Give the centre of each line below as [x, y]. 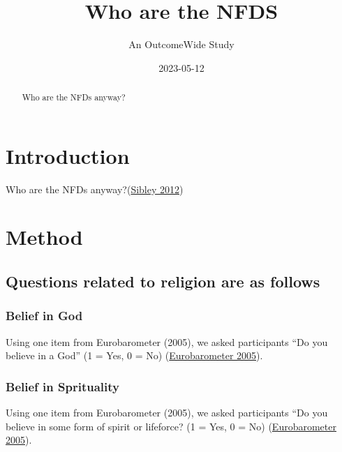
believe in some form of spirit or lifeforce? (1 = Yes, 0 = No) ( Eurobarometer [171, 426]
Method [44, 237]
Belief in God [44, 316]
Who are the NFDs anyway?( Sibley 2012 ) [95, 189]
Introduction [68, 155]
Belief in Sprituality [62, 386]
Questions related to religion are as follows [163, 281]
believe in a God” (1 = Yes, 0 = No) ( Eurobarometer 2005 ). [134, 355]
